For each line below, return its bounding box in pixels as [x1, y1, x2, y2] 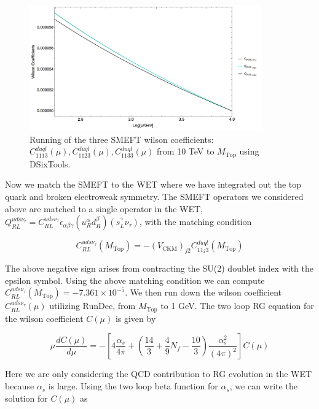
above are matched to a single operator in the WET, [5, 202, 203, 215]
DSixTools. [30, 157, 71, 170]
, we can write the [229, 380, 297, 392]
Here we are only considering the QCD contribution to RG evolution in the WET [5, 367, 312, 380]
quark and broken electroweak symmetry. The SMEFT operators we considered [5, 190, 304, 203]
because [5, 380, 34, 392]
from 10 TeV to [157, 145, 215, 158]
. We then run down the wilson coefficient [125, 286, 282, 299]
